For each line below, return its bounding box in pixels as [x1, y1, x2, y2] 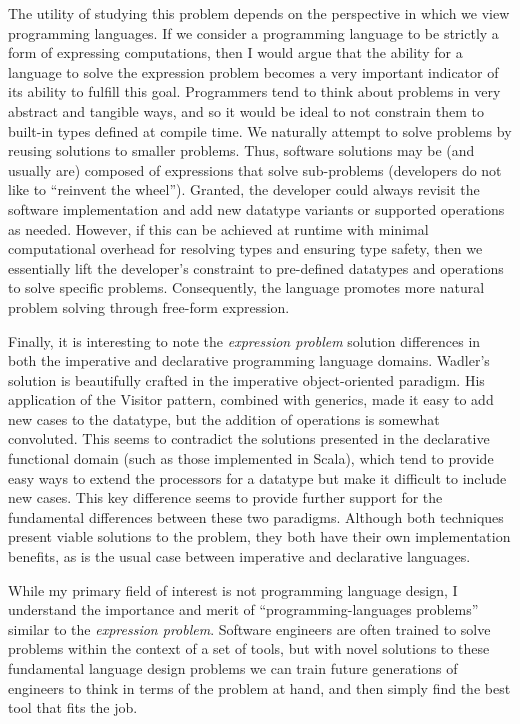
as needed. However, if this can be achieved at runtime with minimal [8, 218, 429, 239]
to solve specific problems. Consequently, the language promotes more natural [8, 277, 485, 298]
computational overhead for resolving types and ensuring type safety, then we [8, 238, 483, 259]
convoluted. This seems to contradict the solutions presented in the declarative [8, 428, 490, 449]
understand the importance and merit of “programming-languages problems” [8, 599, 479, 620]
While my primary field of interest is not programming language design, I [8, 579, 458, 600]
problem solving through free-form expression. [8, 296, 290, 317]
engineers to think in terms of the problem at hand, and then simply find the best [8, 677, 511, 698]
